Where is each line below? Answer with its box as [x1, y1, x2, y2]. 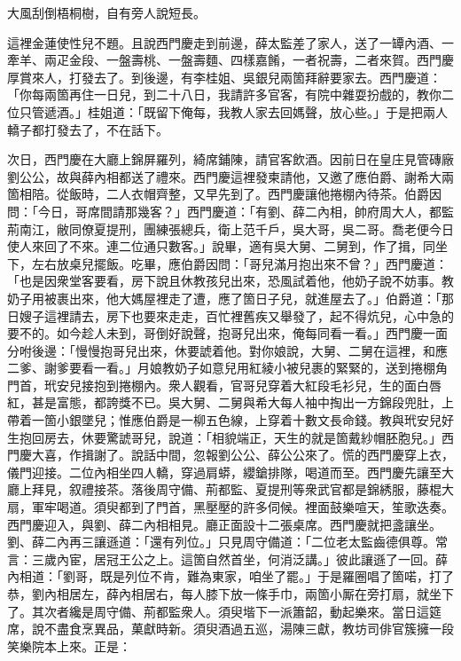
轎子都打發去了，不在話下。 [7, 120, 168, 138]
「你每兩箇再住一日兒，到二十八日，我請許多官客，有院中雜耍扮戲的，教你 [7, 85, 441, 104]
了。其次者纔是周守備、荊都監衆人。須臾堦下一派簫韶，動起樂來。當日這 [7, 602, 429, 620]
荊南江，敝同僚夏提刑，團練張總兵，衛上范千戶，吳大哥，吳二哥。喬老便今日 [7, 219, 454, 238]
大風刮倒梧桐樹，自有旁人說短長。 [7, 4, 206, 21]
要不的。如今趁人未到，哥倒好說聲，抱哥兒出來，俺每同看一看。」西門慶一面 [7, 324, 448, 342]
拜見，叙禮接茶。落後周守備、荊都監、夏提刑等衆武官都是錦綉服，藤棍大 [31, 480, 454, 499]
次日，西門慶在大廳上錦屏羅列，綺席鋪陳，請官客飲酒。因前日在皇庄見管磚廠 [7, 150, 454, 169]
